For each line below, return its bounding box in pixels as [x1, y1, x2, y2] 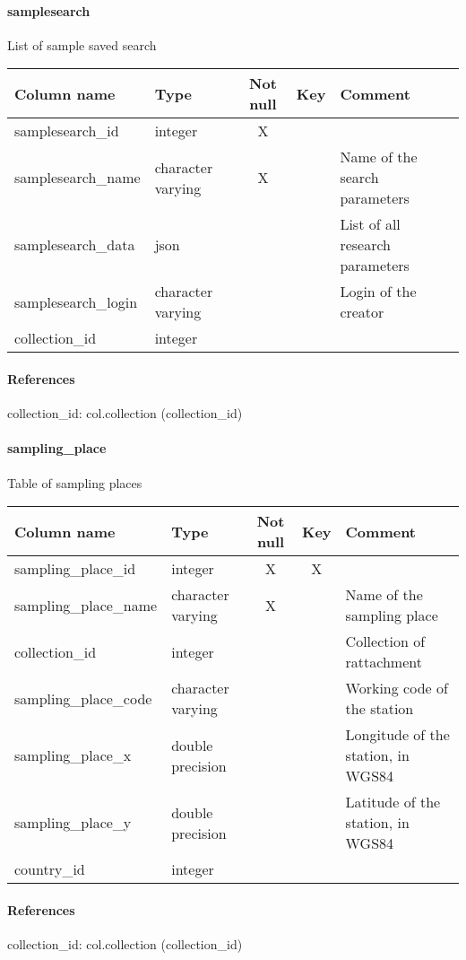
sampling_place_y [14, 812, 132, 833]
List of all [340, 214, 401, 235]
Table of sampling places [7, 473, 142, 492]
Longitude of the [345, 724, 450, 746]
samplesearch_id [14, 120, 119, 142]
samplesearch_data [14, 234, 135, 256]
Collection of [345, 631, 426, 652]
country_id [14, 859, 85, 880]
